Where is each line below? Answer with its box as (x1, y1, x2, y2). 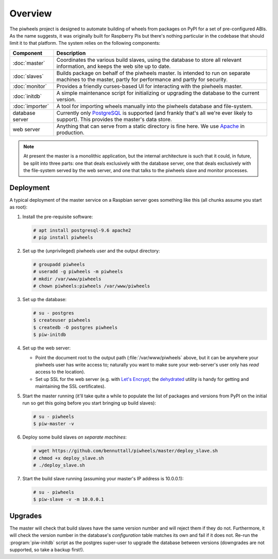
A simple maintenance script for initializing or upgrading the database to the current (56, 89, 259, 96)
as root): (9, 204, 28, 211)
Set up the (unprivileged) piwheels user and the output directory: (22, 248, 160, 254)
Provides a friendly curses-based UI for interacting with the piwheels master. (56, 82, 243, 90)
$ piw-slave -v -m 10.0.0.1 (33, 497, 104, 502)
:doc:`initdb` (12, 93, 42, 100)
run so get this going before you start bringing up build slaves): (22, 399, 157, 406)
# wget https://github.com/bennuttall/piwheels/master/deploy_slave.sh (33, 448, 218, 454)
